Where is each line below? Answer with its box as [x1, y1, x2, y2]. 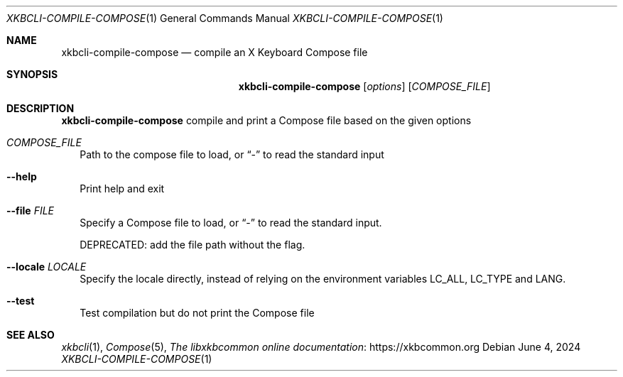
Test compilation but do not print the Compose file [80, 307, 315, 319]
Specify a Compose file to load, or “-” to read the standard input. [80, 217, 382, 229]
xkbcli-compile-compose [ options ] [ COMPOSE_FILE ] [238, 80, 491, 92]
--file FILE [6, 204, 55, 217]
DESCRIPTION [6, 102, 75, 114]
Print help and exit [80, 182, 165, 195]
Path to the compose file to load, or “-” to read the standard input [80, 148, 384, 160]
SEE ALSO [6, 329, 55, 341]
